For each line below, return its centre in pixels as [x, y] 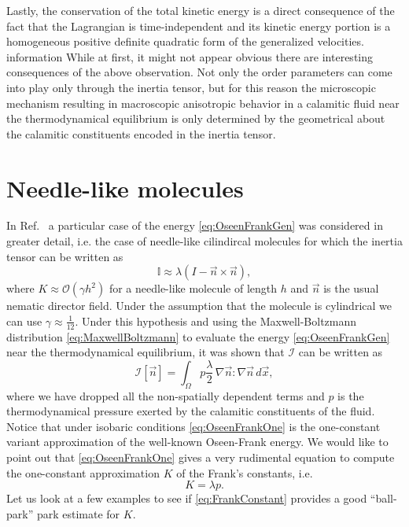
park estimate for [78, 513]
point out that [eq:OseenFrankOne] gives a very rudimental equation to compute [201, 457]
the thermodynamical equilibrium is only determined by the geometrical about [196, 118]
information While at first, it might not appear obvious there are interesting [190, 56]
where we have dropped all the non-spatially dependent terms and [166, 395]
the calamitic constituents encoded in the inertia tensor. [141, 133]
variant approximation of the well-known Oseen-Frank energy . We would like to [197, 442]
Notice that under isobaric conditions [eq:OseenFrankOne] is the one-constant [193, 426]
